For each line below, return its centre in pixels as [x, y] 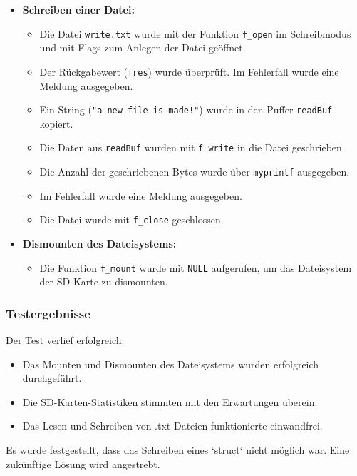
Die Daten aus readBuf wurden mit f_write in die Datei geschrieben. [192, 147]
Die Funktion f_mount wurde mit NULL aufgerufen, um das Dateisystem [196, 267]
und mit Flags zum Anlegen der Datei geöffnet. [143, 47]
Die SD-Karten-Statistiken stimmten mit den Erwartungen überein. [170, 401]
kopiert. [56, 123]
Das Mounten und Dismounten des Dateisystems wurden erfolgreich [171, 364]
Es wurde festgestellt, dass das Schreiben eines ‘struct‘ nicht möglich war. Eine [178, 449]
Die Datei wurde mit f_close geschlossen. [131, 219]
